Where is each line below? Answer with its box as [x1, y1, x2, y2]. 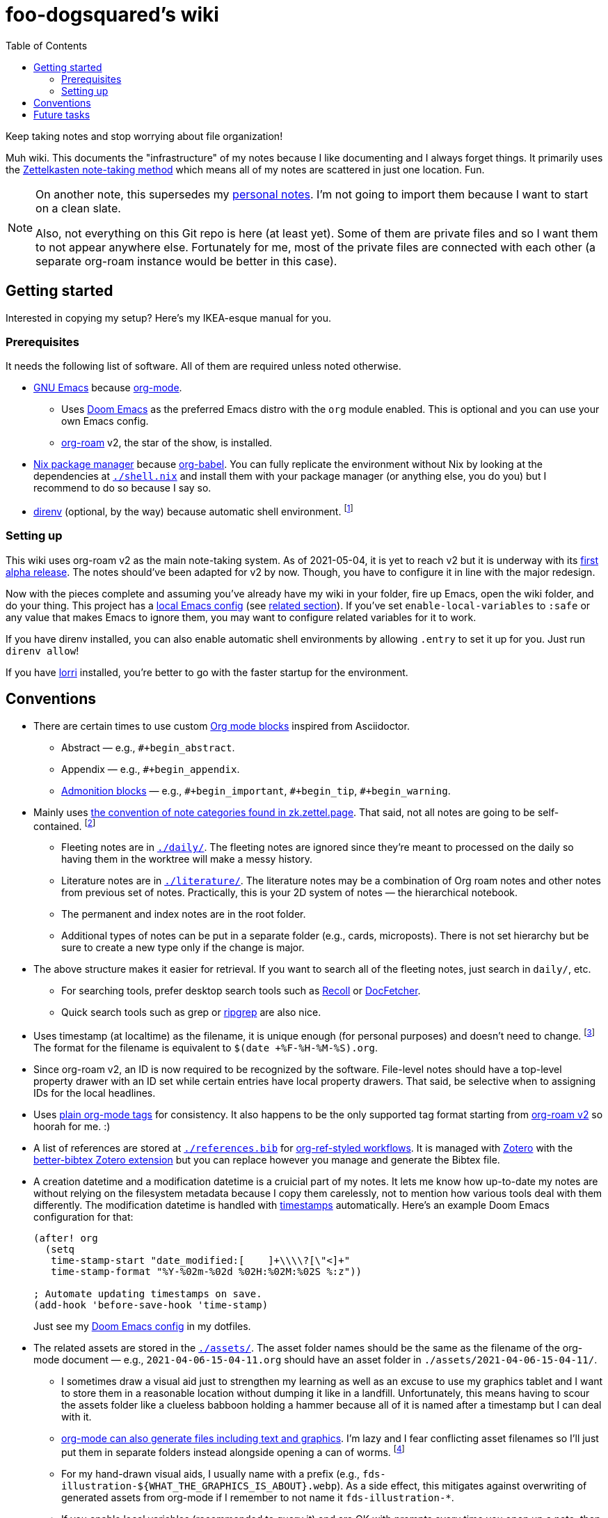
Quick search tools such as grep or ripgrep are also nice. [61, 1006, 321, 1019]
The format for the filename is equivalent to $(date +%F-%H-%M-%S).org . [33, 1041, 378, 1054]
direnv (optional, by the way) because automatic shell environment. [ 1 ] [33, 503, 353, 517]
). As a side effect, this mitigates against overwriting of [337, 1479, 587, 1492]
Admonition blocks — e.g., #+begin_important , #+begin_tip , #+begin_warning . [61, 784, 451, 797]
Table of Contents [6, 39, 88, 52]
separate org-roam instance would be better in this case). [35, 253, 337, 268]
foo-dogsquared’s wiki [6, 3, 219, 26]
